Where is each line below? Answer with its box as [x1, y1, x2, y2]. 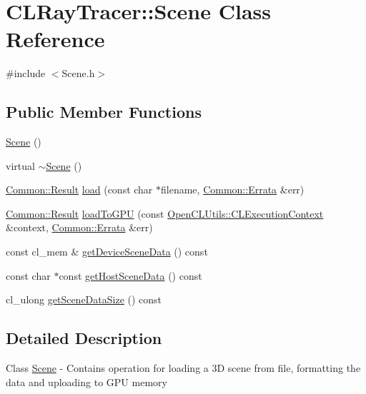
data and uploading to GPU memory [6, 374, 167, 389]
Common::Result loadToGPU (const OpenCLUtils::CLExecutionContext [6, 206, 324, 221]
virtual [6, 158, 35, 173]
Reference [6, 24, 105, 54]
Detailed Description [6, 327, 162, 349]
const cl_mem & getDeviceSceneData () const [6, 244, 208, 259]
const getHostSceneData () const [59, 268, 202, 283]
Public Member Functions [6, 101, 202, 123]
